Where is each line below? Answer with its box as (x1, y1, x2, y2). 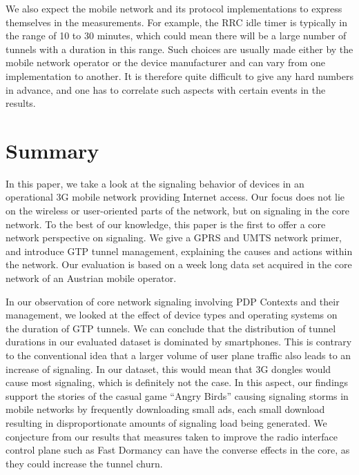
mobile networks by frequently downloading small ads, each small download (6, 402, 325, 416)
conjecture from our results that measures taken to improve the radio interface (6, 429, 338, 443)
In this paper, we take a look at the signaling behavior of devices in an (6, 176, 304, 190)
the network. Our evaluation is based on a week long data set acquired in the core (6, 257, 352, 272)
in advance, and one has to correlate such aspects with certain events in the (6, 82, 326, 97)
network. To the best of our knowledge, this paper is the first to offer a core (6, 216, 326, 231)
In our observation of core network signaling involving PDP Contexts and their (6, 294, 340, 308)
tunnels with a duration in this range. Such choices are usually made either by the (6, 41, 353, 56)
